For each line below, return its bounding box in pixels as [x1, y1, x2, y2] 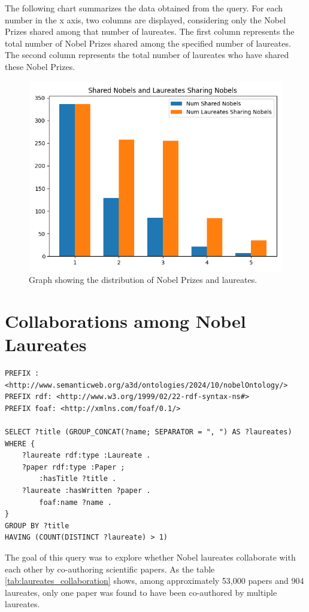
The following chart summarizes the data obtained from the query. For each [5, 2, 283, 14]
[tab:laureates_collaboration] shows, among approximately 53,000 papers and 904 [5, 574, 304, 587]
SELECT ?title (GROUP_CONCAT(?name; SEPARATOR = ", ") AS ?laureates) [5, 428, 292, 437]
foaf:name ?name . [39, 498, 112, 507]
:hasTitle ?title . [39, 474, 117, 483]
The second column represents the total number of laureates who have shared [5, 48, 289, 61]
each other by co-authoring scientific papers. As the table [5, 562, 215, 575]
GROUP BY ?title [5, 521, 69, 530]
